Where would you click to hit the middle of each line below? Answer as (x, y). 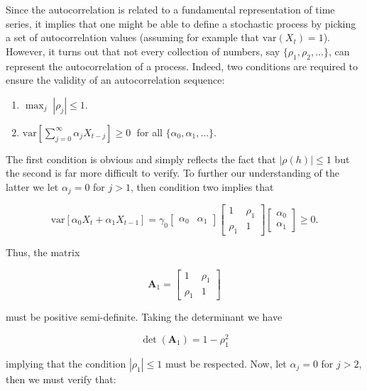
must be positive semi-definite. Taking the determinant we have (144, 317)
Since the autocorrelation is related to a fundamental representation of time (170, 9)
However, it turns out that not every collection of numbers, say (143, 51)
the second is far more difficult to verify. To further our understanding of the (172, 173)
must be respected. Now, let (226, 363)
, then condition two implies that (202, 186)
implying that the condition (66, 363)
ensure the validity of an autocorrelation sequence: (115, 80)
